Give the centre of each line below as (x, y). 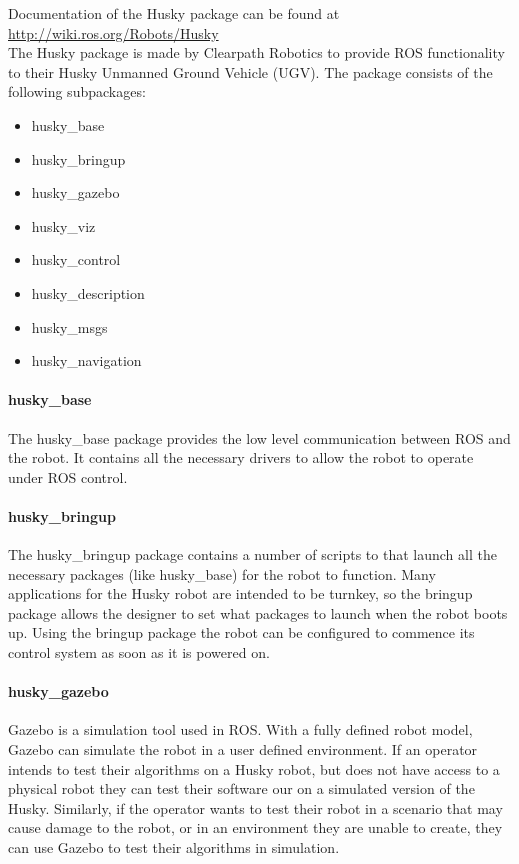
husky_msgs (69, 326)
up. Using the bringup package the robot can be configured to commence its (241, 632)
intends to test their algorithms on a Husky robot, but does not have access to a (254, 768)
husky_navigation (86, 360)
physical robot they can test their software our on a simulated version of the (241, 788)
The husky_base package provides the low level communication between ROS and (259, 437)
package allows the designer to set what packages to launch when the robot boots (258, 612)
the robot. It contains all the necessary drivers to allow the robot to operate (241, 457)
